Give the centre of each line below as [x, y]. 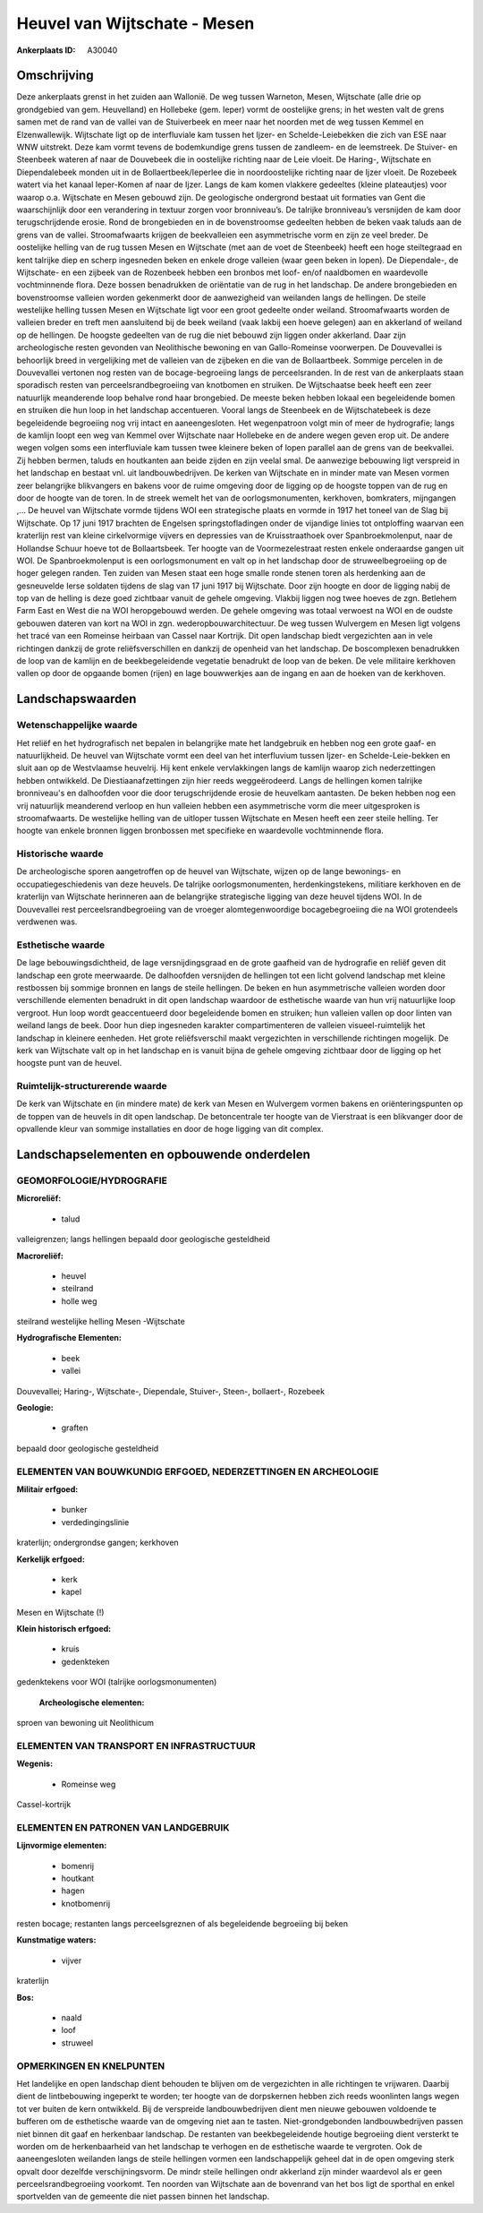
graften [75, 1428]
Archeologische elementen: [92, 1703]
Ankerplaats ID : [46, 50]
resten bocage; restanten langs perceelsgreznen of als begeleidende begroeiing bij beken [182, 1924]
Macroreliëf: [40, 1256]
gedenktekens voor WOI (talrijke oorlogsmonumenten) [117, 1682]
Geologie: [35, 1408]
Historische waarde [60, 853]
